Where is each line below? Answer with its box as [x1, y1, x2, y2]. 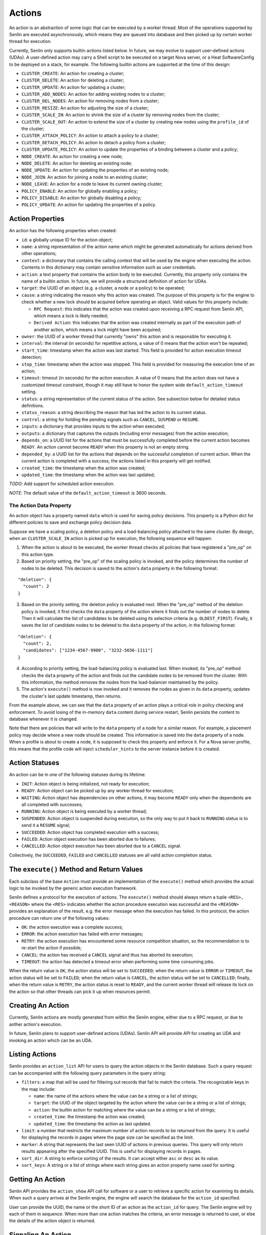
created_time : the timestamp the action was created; [33, 1114, 145, 1120]
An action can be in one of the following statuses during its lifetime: [9, 772, 146, 778]
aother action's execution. [9, 1021, 62, 1027]
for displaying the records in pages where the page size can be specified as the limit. [21, 1134, 194, 1141]
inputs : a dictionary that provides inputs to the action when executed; [21, 423, 165, 429]
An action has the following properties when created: [9, 228, 117, 234]
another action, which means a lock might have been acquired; [33, 327, 162, 332]
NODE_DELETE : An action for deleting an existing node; [21, 160, 133, 166]
